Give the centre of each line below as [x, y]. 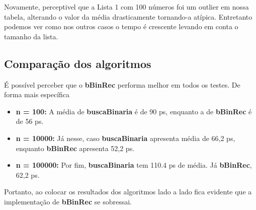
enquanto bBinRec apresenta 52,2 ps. [75, 148]
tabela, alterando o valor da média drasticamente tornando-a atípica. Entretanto [128, 16]
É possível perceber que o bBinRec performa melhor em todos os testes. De [122, 84]
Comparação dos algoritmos [78, 63]
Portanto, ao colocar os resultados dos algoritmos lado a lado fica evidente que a [128, 192]
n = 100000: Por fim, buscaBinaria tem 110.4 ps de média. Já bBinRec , [134, 165]
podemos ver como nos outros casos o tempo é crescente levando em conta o [121, 26]
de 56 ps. [30, 121]
